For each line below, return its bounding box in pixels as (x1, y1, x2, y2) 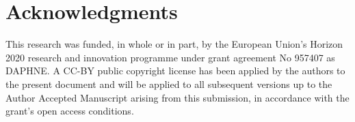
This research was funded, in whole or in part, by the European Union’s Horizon (5, 37, 343, 51)
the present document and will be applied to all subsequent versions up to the (5, 76, 332, 91)
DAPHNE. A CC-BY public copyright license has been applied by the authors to (5, 63, 345, 78)
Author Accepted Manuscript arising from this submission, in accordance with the (5, 90, 350, 104)
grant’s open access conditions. (5, 104, 134, 118)
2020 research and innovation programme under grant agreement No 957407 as (5, 50, 335, 64)
